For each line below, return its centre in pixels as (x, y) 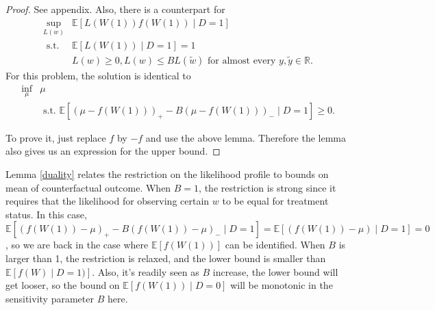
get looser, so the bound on (63, 285)
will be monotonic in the (282, 285)
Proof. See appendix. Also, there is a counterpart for (115, 9)
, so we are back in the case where (77, 245)
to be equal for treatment (275, 201)
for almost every (242, 61)
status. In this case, (46, 214)
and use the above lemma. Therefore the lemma (246, 137)
